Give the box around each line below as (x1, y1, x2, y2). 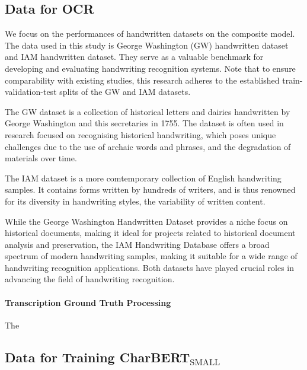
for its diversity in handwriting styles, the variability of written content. (5, 194, 266, 207)
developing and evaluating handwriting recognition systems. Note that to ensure (5, 62, 296, 74)
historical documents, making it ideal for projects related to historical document (5, 227, 296, 239)
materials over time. (5, 152, 77, 164)
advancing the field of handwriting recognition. (5, 273, 175, 285)
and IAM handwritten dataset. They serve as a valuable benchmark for (5, 50, 264, 63)
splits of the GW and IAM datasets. (59, 85, 191, 98)
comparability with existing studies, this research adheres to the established (5, 74, 280, 86)
